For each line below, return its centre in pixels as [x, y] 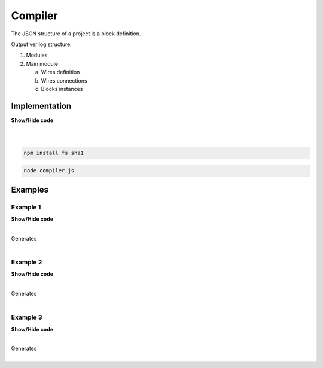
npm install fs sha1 [54, 153]
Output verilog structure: [41, 44]
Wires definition [60, 72]
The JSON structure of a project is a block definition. [76, 34]
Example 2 [27, 262]
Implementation [41, 106]
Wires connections [64, 80]
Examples [30, 189]
